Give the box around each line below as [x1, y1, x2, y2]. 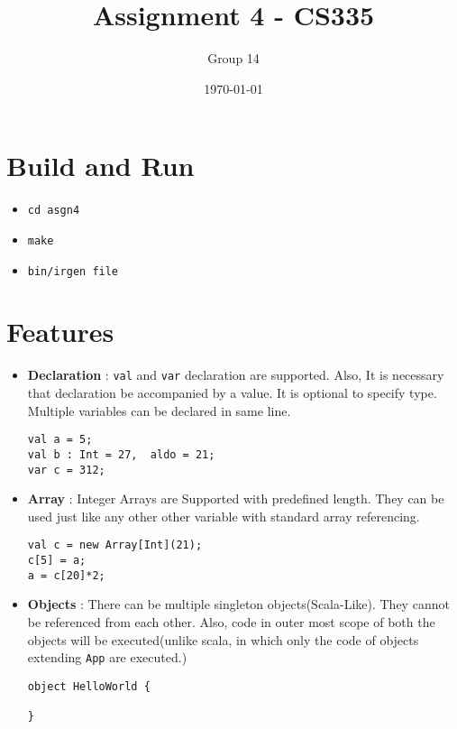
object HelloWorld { [27, 679, 151, 693]
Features [6, 313, 114, 350]
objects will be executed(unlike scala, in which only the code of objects [27, 630, 419, 649]
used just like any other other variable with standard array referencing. [27, 506, 420, 525]
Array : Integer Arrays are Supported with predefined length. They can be [27, 489, 444, 508]
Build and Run [6, 147, 195, 184]
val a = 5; [27, 433, 93, 447]
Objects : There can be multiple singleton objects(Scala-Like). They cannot [27, 595, 450, 614]
